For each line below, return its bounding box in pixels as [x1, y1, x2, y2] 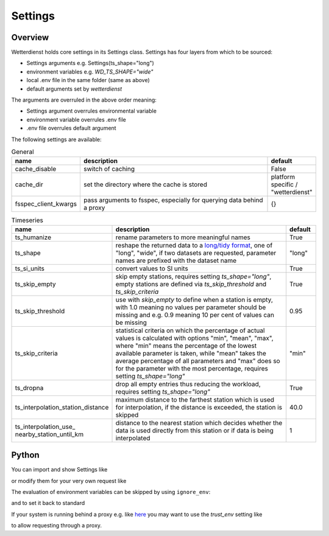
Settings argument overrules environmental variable [26, 107, 157, 115]
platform [271, 173, 295, 181]
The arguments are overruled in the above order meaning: [11, 96, 157, 103]
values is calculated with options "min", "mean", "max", [115, 333, 274, 342]
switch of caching [83, 165, 135, 173]
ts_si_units [15, 264, 45, 273]
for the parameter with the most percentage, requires [115, 364, 268, 372]
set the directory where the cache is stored [83, 180, 207, 189]
